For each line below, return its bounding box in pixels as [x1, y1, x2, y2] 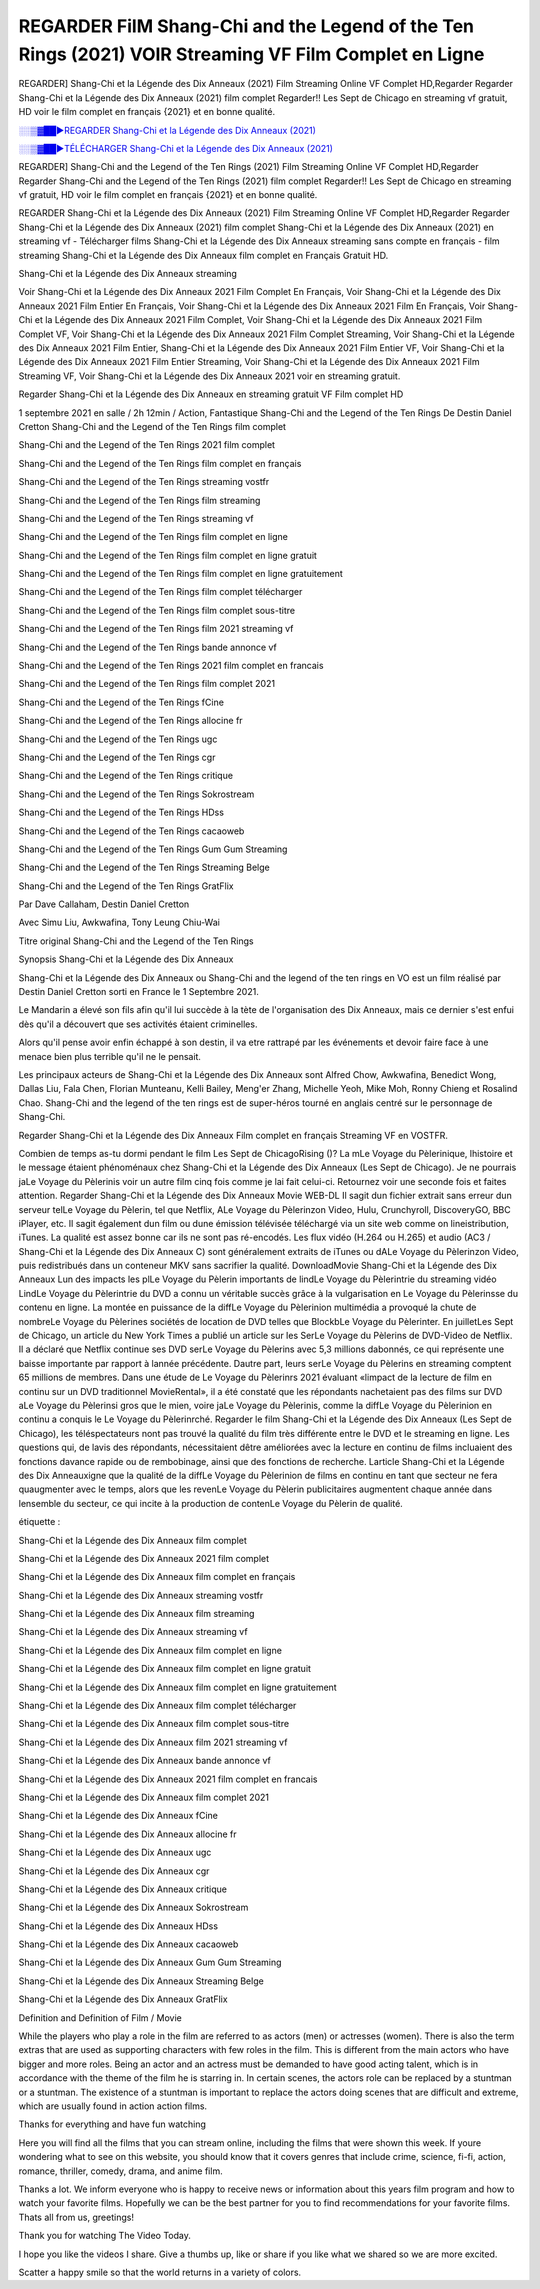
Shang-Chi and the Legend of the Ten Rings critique [18, 770, 234, 782]
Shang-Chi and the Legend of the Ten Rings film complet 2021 [18, 678, 275, 690]
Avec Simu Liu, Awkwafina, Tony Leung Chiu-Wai [18, 916, 220, 929]
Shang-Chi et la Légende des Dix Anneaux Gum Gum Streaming [18, 1956, 282, 1969]
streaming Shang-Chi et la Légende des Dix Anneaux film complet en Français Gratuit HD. [18, 249, 389, 261]
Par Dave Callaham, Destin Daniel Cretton [18, 898, 190, 910]
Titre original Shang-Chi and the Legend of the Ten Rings [18, 935, 254, 947]
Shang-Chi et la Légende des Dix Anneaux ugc [18, 1846, 212, 1859]
